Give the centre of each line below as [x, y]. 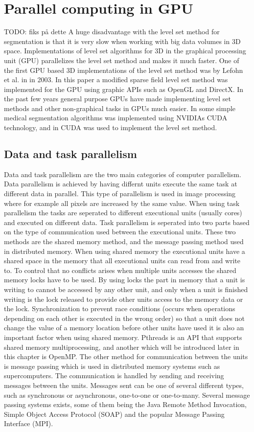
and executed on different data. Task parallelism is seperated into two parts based [127, 222]
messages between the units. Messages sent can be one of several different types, [124, 385]
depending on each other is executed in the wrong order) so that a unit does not [124, 318]
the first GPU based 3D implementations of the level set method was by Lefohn [124, 70]
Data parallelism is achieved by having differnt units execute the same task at [121, 184]
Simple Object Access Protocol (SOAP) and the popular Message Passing [114, 414]
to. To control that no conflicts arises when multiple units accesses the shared [120, 270]
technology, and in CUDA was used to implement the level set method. [111, 127]
